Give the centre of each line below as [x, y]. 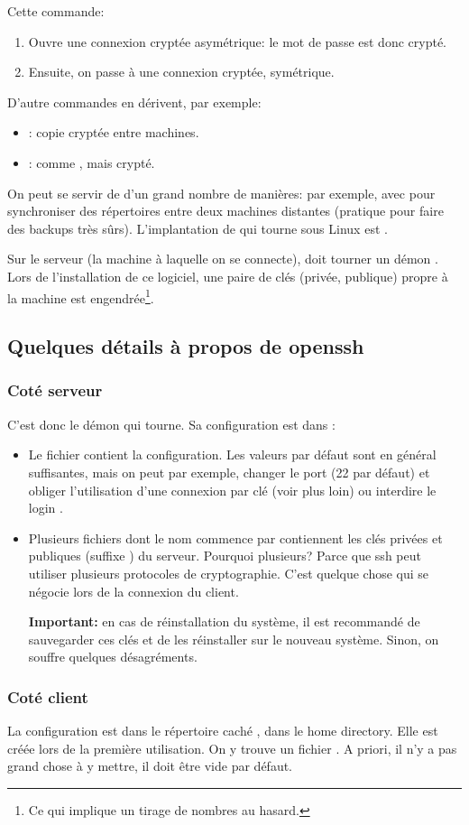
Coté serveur [55, 390]
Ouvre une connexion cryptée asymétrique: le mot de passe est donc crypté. [237, 41]
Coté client [48, 696]
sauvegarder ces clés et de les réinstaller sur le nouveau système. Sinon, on [234, 639]
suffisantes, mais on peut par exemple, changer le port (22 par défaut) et [229, 472]
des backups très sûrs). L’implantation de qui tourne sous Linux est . [198, 228]
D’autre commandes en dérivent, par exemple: [134, 102]
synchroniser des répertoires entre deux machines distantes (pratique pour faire [225, 211]
